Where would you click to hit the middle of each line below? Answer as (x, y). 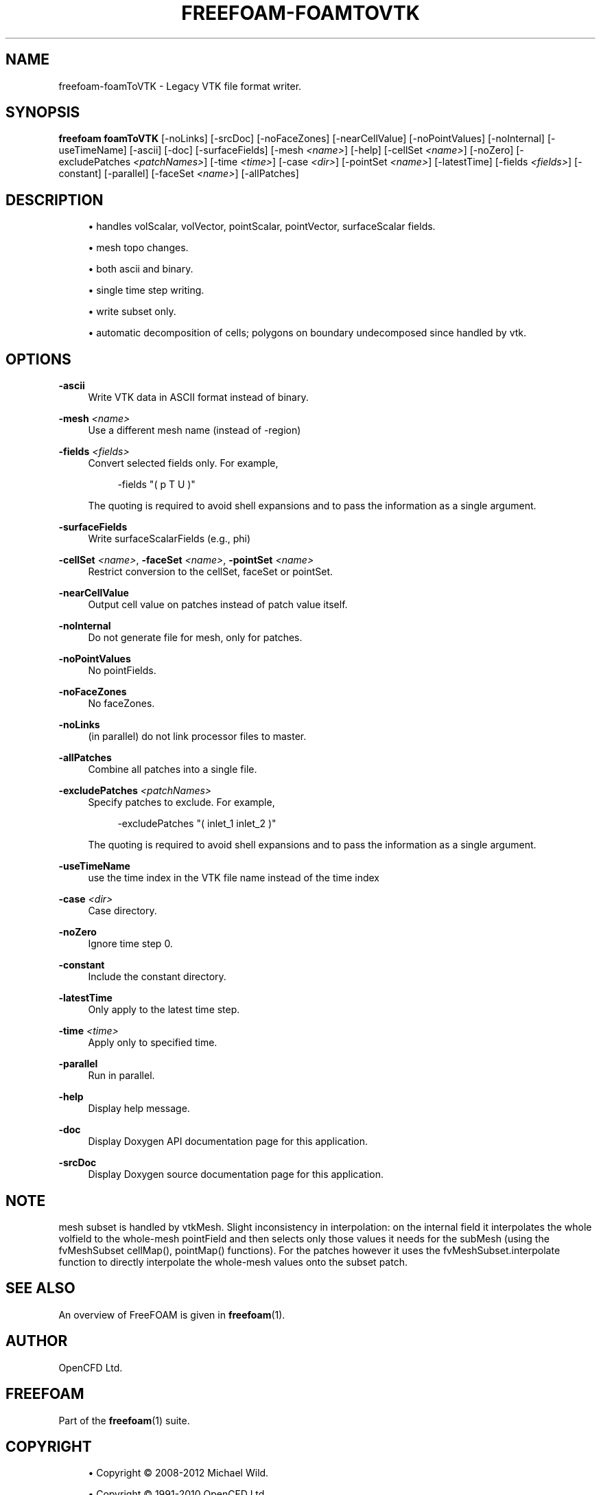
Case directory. (122, 911)
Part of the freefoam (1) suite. (124, 1420)
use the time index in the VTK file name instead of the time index (234, 878)
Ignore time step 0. (130, 944)
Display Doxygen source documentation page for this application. (236, 1174)
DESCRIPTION (55, 200)
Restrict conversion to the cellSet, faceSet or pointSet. (211, 572)
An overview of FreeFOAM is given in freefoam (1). (172, 1314)
